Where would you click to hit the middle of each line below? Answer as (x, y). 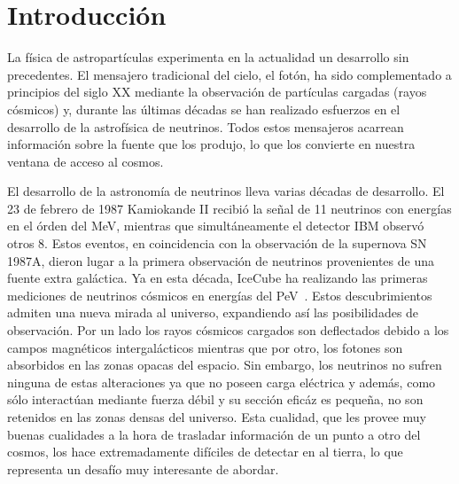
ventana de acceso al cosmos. (86, 161)
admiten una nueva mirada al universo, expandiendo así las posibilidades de (213, 312)
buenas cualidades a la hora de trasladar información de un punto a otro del (214, 434)
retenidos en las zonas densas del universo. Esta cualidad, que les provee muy (217, 417)
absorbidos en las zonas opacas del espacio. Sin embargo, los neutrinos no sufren (225, 365)
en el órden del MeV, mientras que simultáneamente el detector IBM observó (216, 226)
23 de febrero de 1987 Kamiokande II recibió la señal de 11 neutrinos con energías (229, 208)
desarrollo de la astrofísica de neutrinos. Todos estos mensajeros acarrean (206, 126)
